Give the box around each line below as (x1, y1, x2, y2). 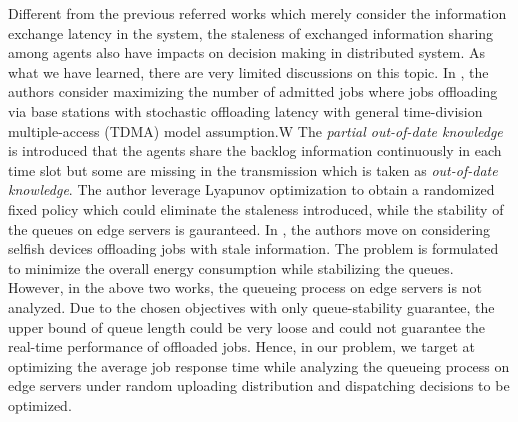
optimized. (8, 394, 72, 415)
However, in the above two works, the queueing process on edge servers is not (8, 277, 482, 298)
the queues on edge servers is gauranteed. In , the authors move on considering (8, 218, 491, 239)
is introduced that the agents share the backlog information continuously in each (8, 140, 502, 161)
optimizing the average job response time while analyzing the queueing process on (8, 355, 510, 376)
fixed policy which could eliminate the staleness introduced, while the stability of (8, 198, 504, 219)
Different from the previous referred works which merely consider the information (8, 3, 507, 23)
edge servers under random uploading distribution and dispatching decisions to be (8, 375, 510, 396)
